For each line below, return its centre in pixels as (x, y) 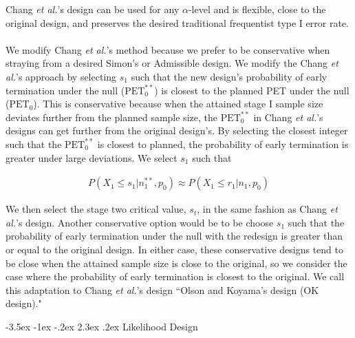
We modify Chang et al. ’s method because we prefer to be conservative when (168, 49)
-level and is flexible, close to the (257, 9)
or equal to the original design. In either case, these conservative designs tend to (174, 249)
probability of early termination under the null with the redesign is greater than (174, 236)
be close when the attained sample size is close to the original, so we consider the (176, 263)
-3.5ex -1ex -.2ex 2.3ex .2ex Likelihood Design (102, 326)
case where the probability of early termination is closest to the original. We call (175, 276)
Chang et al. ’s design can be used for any (93, 9)
